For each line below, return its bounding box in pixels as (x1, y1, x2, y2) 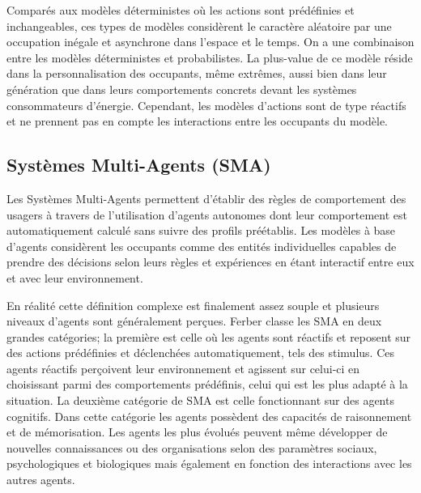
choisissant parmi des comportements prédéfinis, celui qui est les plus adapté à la (6, 376, 408, 393)
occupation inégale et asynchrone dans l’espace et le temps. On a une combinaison (6, 33, 415, 50)
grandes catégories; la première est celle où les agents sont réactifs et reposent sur (6, 328, 411, 345)
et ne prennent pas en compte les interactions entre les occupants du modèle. (6, 113, 389, 130)
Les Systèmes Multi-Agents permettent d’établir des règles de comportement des (6, 189, 406, 206)
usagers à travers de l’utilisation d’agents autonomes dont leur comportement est (6, 206, 407, 223)
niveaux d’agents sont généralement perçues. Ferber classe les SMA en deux (6, 312, 382, 329)
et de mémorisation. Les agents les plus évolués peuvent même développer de (6, 423, 388, 440)
